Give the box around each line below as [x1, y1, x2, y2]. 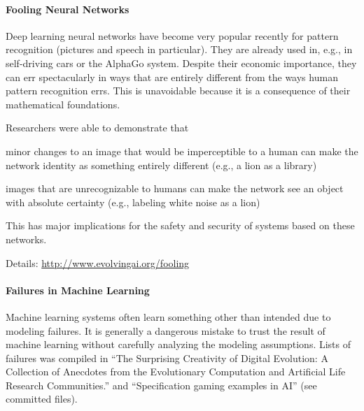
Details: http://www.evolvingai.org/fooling [6, 255, 190, 270]
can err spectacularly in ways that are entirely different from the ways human [6, 69, 338, 84]
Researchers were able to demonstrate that [6, 120, 189, 135]
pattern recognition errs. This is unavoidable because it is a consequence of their [6, 83, 351, 98]
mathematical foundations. [6, 96, 120, 111]
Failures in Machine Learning [6, 282, 150, 297]
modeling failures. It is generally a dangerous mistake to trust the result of [6, 323, 325, 338]
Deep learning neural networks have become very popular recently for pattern [6, 28, 339, 43]
